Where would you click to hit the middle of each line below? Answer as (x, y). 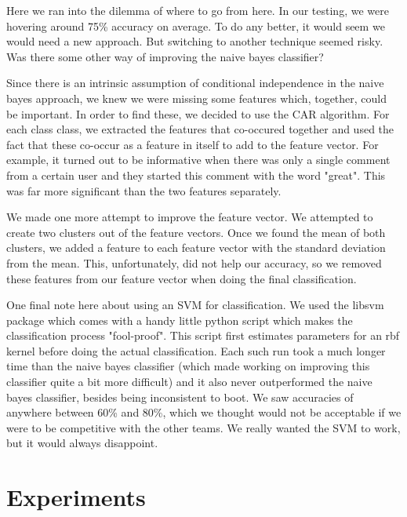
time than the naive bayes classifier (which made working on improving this (188, 366)
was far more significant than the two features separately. (144, 190)
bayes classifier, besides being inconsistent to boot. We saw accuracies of (180, 397)
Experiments (76, 497)
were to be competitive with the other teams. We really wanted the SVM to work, (203, 427)
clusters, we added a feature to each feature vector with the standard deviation (196, 248)
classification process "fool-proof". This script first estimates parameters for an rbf (203, 335)
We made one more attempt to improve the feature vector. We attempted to (190, 217)
